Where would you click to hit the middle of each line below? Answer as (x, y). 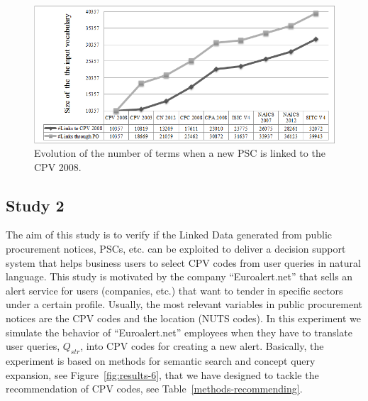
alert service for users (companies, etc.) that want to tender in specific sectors (174, 290)
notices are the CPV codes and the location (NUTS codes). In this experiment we (184, 318)
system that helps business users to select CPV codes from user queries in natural (183, 262)
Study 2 (35, 205)
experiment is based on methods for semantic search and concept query (161, 361)
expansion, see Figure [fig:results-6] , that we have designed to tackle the (162, 374)
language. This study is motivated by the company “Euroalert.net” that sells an (179, 276)
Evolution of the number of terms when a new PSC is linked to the (180, 153)
